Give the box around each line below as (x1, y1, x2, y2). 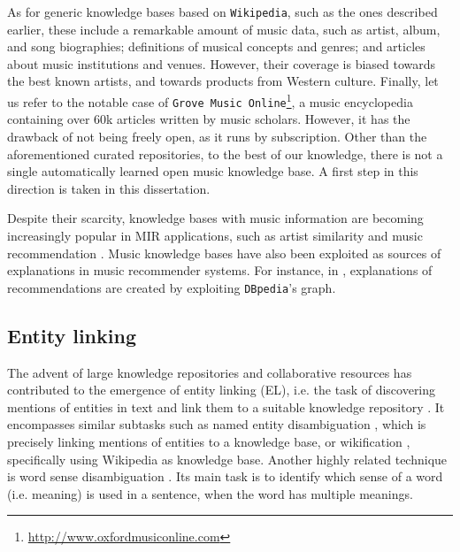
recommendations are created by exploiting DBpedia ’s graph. (7, 278, 336, 296)
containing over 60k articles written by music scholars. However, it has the (7, 110, 410, 128)
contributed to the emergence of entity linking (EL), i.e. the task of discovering (7, 380, 436, 399)
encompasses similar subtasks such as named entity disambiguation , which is (7, 415, 426, 433)
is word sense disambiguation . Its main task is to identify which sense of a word (7, 467, 443, 486)
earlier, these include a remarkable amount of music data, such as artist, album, (7, 19, 441, 38)
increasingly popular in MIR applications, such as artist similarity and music (7, 226, 423, 244)
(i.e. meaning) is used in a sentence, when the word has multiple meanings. (7, 484, 413, 502)
